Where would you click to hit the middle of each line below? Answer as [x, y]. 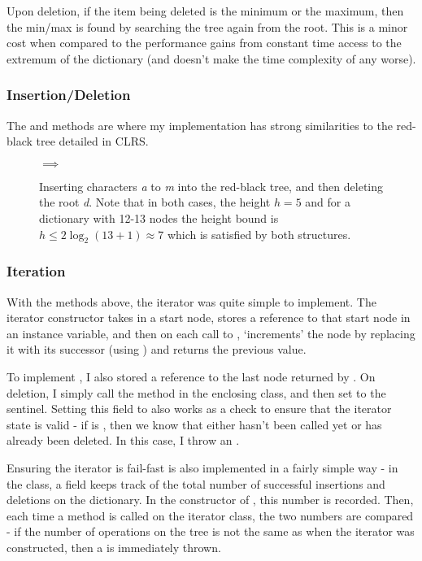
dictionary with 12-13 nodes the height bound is [159, 217]
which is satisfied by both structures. [259, 234]
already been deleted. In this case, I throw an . [123, 440]
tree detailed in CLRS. [92, 141]
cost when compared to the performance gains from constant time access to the [204, 43]
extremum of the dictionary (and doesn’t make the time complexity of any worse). [211, 58]
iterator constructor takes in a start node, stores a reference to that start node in [209, 317]
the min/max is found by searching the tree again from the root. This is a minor [207, 26]
